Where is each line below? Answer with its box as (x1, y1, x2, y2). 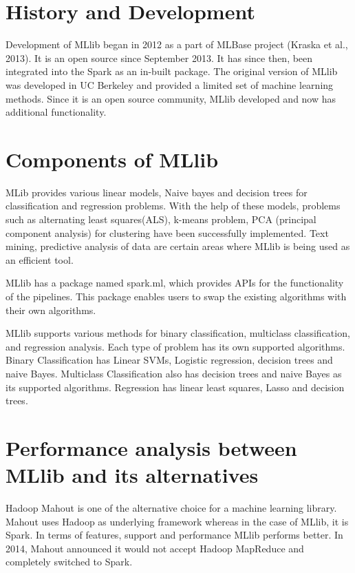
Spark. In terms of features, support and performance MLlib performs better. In (6, 528, 343, 542)
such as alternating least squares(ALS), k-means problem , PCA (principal (6, 212, 316, 226)
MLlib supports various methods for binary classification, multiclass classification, (6, 326, 350, 340)
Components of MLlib (6, 145, 219, 173)
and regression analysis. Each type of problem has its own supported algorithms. (6, 339, 345, 353)
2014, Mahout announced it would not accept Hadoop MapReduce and (6, 541, 304, 555)
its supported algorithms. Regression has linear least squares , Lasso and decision (6, 379, 345, 394)
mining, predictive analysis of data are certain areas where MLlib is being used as (6, 239, 350, 253)
